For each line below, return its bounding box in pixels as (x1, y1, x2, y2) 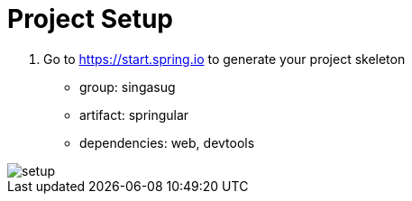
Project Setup (7, 4, 174, 34)
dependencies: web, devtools (79, 134, 255, 151)
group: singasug (79, 78, 176, 95)
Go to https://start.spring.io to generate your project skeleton (43, 50, 406, 67)
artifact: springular (79, 106, 189, 123)
